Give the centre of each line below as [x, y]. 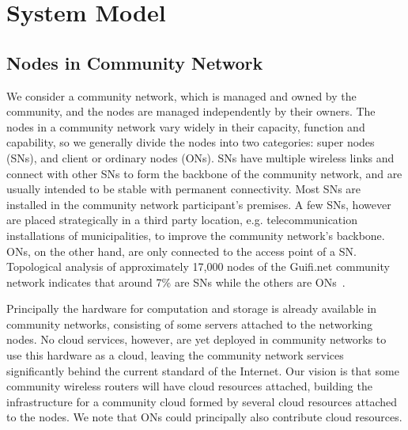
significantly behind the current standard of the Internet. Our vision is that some [203, 370]
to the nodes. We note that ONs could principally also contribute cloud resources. [204, 417]
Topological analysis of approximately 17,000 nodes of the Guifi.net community [198, 266]
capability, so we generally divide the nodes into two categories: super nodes [191, 142]
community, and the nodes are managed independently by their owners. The [191, 111]
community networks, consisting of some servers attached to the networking [189, 323]
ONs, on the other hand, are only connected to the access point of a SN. [181, 251]
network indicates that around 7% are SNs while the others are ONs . [176, 282]
